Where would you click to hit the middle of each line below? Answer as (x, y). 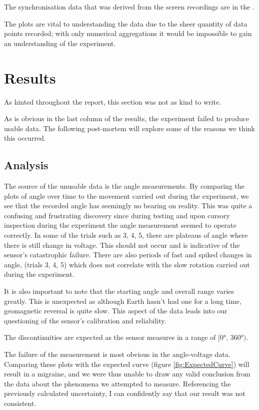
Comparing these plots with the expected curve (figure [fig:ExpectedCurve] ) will (127, 364)
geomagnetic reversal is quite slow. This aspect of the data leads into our (116, 311)
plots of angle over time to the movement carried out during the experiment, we (126, 195)
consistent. (20, 403)
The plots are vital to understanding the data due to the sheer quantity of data (126, 23)
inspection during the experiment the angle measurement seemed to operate (120, 225)
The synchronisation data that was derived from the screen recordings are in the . (129, 7)
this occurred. (25, 138)
